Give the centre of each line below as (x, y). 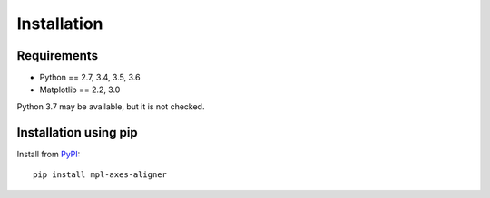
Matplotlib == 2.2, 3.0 (80, 90)
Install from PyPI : (49, 154)
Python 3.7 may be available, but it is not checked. (111, 106)
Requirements (58, 56)
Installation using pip (77, 132)
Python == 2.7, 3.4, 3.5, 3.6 (90, 78)
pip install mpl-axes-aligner (100, 175)
